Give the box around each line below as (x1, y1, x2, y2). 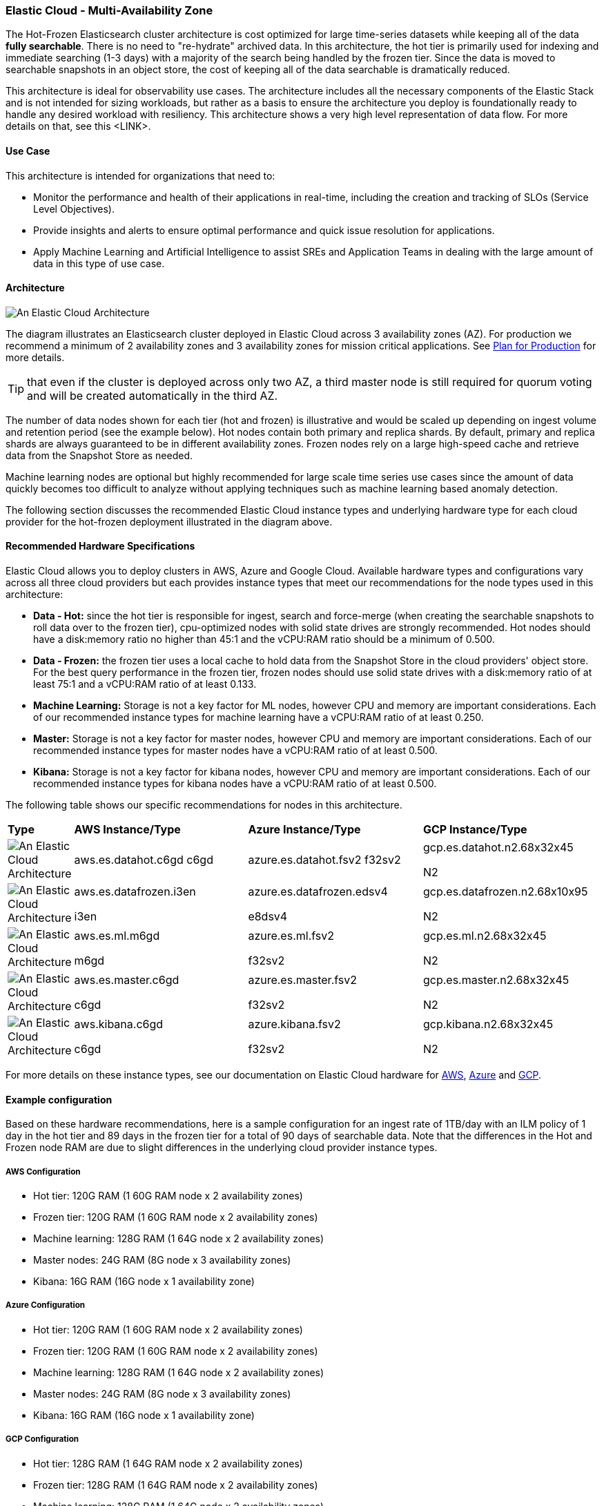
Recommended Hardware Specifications (6, 540, 195, 552)
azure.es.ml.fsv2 (248, 929, 335, 943)
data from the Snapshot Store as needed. (6, 449, 193, 461)
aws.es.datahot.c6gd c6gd (74, 853, 213, 867)
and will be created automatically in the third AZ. (27, 388, 278, 403)
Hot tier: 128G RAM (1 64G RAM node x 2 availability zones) (33, 1457, 303, 1469)
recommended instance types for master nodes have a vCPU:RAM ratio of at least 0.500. (33, 744, 438, 757)
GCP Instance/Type (422, 822, 527, 837)
